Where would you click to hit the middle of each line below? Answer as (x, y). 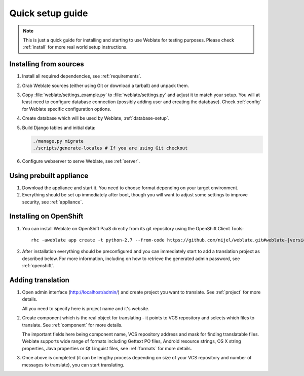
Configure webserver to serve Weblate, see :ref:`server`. (81, 161)
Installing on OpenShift (46, 216)
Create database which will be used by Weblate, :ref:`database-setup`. (96, 118)
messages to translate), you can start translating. (73, 365)
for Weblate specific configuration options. (67, 109)
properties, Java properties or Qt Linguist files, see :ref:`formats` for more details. (107, 348)
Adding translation (39, 280)
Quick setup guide (49, 13)
